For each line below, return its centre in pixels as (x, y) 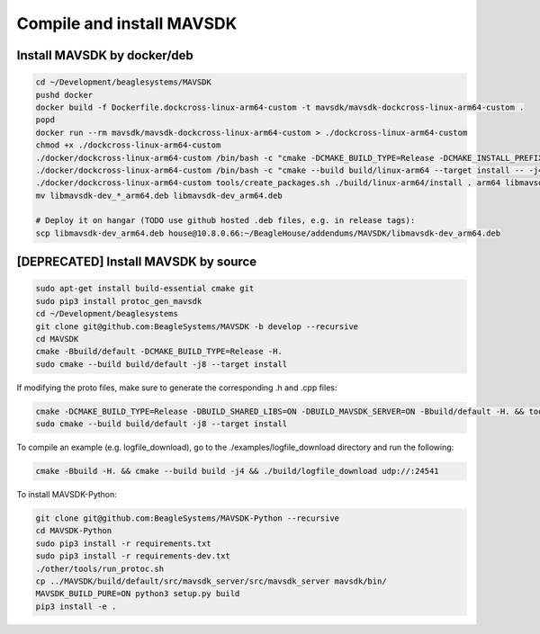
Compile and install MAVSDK (127, 23)
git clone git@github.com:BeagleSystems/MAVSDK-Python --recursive (188, 518)
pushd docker (64, 95)
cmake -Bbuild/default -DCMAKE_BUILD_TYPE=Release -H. (159, 352)
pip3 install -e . (76, 606)
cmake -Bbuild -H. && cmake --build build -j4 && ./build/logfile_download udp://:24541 (238, 471)
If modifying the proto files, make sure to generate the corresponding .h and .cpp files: (177, 388)
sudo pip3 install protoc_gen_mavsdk (119, 301)
